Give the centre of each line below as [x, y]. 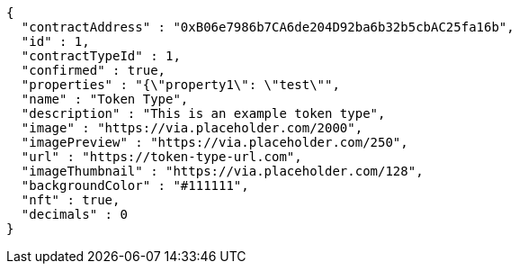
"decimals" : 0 [74, 214]
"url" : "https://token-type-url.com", [161, 157]
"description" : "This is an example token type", [203, 113]
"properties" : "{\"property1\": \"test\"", [180, 85]
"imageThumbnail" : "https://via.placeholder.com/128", [222, 171]
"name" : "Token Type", [105, 99]
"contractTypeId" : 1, [101, 56]
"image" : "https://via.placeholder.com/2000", [192, 128]
